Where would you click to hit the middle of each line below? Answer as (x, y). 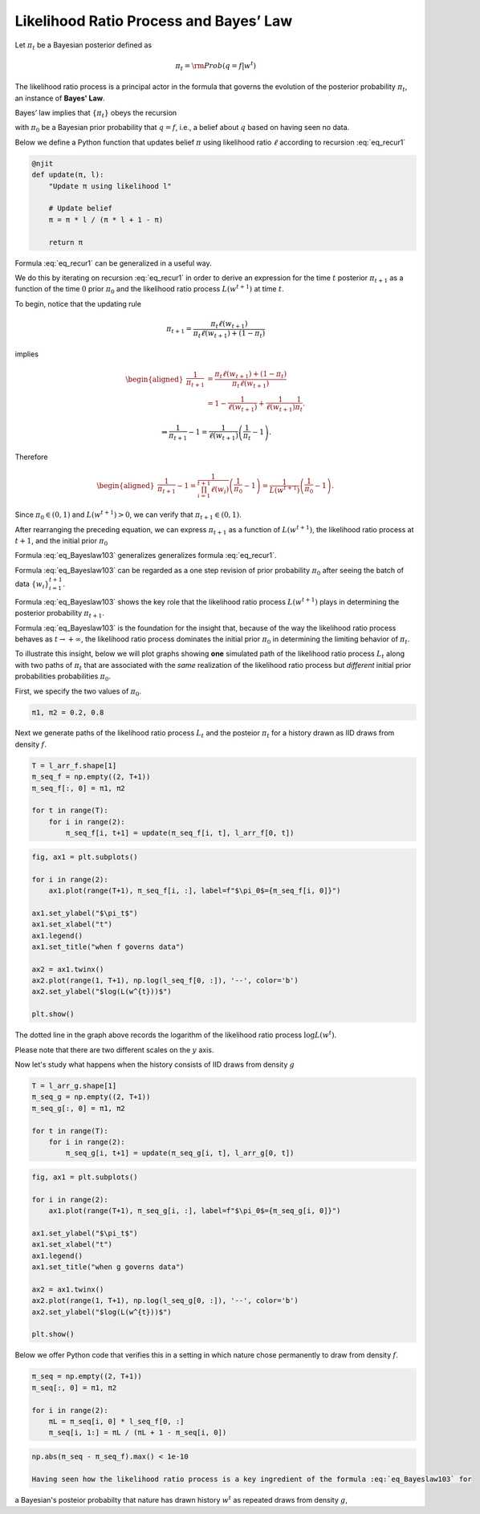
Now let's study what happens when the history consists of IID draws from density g (155, 1064)
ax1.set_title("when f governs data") (108, 946)
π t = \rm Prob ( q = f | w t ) (216, 66)
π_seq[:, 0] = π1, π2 (74, 1388)
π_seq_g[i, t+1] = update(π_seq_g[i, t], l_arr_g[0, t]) (180, 1153)
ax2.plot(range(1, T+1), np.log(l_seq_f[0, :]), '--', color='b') (165, 981)
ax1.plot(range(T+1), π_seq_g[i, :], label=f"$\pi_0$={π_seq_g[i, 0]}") (195, 1211)
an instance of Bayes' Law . (60, 98)
